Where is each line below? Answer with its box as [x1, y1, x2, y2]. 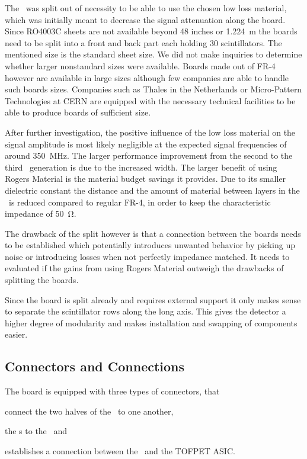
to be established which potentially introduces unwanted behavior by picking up [5, 239, 295, 251]
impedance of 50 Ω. [5, 207, 76, 220]
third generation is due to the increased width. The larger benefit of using [5, 161, 277, 173]
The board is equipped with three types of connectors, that [5, 385, 220, 397]
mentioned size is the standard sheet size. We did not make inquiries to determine [5, 48, 302, 60]
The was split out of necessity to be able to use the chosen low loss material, [5, 2, 287, 14]
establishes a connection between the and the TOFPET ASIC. [5, 445, 235, 457]
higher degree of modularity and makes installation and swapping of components [5, 316, 298, 329]
